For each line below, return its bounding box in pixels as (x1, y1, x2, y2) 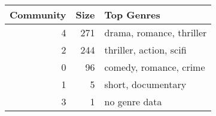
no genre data (104, 95, 162, 108)
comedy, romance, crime (104, 60, 205, 74)
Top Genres (104, 8, 160, 21)
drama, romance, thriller (104, 26, 207, 39)
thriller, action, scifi (104, 43, 187, 57)
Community (10, 8, 66, 21)
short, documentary (104, 77, 187, 91)
